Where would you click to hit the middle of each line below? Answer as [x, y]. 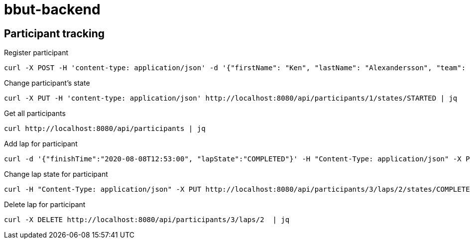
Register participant [36, 53]
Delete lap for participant [45, 205]
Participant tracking [55, 33]
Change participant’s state [47, 83]
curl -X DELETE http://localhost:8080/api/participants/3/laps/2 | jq [147, 220]
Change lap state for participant [56, 174]
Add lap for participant [41, 144]
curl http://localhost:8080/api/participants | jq [105, 129]
